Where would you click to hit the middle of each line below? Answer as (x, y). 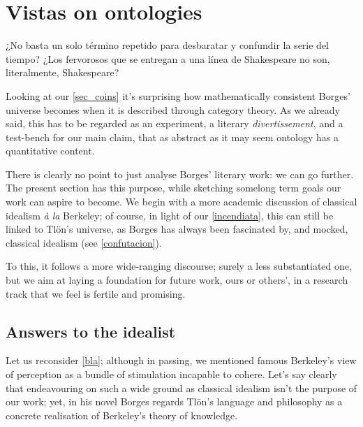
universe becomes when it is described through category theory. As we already (173, 109)
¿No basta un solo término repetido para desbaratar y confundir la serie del (167, 45)
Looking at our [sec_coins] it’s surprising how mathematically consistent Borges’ (178, 95)
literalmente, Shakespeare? (62, 72)
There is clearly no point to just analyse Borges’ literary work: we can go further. (180, 174)
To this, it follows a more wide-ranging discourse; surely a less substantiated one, (179, 266)
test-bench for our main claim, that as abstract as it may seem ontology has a (172, 137)
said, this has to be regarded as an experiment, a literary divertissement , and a (175, 123)
